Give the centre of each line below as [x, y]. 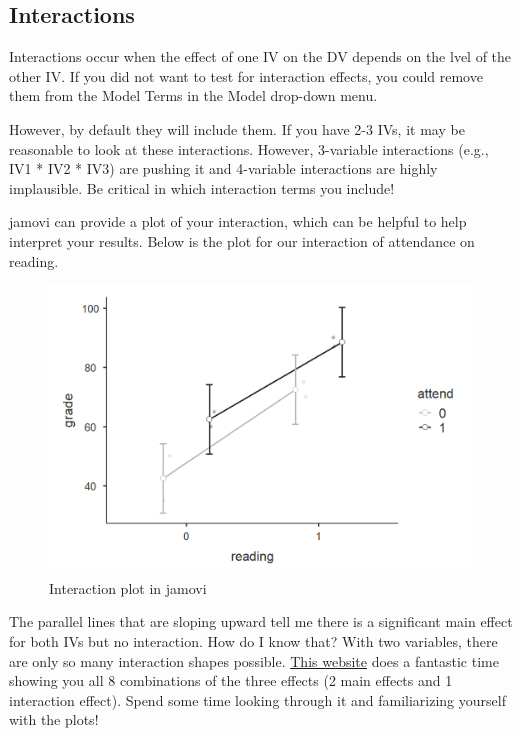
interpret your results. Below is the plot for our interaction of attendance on [242, 240]
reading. [34, 260]
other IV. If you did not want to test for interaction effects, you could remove [246, 75]
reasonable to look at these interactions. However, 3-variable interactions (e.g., [249, 148]
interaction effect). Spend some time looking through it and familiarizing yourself [257, 699]
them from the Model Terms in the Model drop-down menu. [193, 95]
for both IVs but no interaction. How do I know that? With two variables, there [253, 640]
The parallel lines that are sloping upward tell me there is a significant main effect [261, 621]
